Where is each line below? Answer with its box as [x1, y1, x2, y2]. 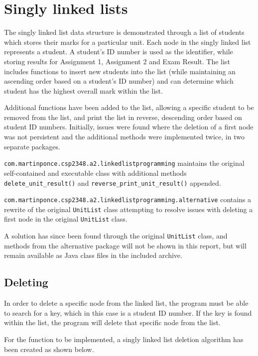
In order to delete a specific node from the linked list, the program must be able [4, 298, 249, 308]
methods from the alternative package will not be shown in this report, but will [4, 240, 247, 250]
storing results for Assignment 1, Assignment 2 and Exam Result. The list [4, 56, 230, 66]
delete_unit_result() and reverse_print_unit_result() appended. [4, 177, 221, 188]
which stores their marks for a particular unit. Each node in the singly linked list [4, 36, 251, 47]
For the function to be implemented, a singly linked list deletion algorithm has [4, 334, 244, 344]
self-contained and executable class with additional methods [4, 167, 187, 178]
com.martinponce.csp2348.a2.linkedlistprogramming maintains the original [4, 158, 245, 168]
